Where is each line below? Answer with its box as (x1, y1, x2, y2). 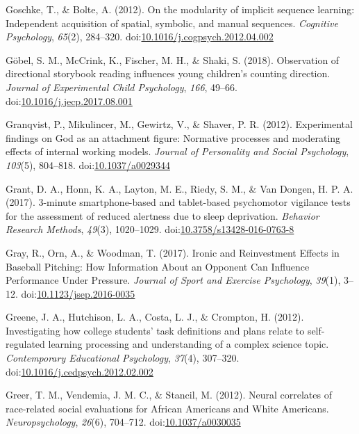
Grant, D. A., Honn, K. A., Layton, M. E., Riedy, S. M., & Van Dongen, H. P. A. (6, 181, 353, 195)
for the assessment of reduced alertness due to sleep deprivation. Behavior (6, 208, 319, 223)
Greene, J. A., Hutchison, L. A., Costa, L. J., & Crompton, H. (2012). (6, 310, 304, 324)
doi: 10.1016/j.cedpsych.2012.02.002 (6, 364, 153, 378)
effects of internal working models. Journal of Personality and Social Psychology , (6, 144, 349, 159)
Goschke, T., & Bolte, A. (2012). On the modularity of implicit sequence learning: (6, 2, 355, 16)
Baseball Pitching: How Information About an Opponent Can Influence (6, 259, 310, 273)
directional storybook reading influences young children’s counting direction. (6, 66, 331, 81)
